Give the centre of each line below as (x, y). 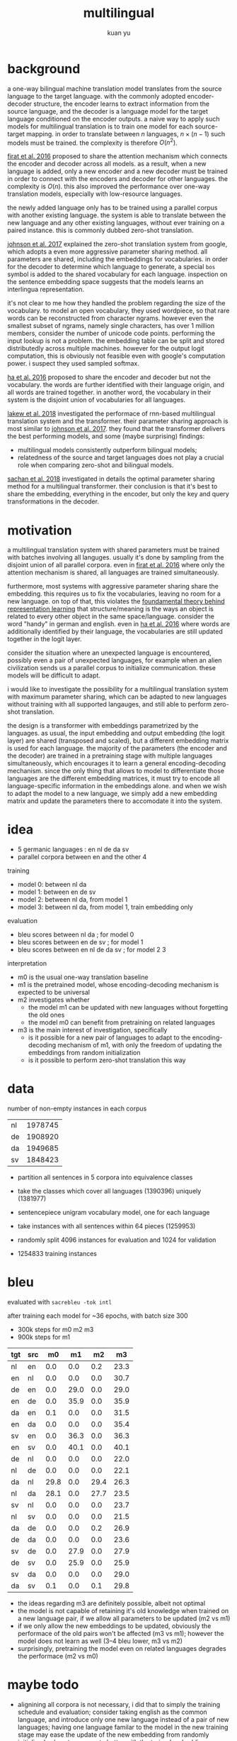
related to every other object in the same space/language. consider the (111, 616)
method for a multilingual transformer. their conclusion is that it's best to (112, 486)
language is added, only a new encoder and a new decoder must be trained (117, 171)
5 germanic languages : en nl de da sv (73, 849)
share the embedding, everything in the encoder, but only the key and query (118, 494)
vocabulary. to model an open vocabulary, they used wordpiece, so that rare (118, 311)
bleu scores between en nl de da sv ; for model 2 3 (92, 950)
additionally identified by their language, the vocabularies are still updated (115, 632)
